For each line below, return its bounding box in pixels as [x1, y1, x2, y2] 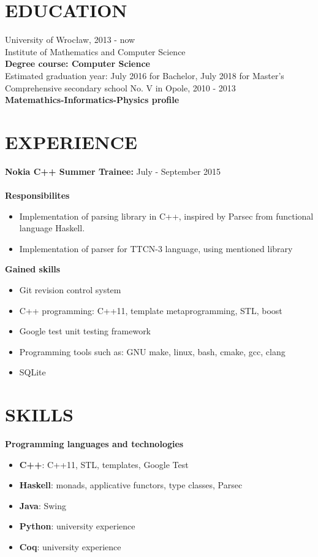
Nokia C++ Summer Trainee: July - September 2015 [5, 164, 221, 177]
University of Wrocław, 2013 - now [5, 33, 135, 46]
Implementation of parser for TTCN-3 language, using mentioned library [19, 242, 293, 255]
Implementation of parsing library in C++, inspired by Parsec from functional [19, 209, 314, 222]
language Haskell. [19, 221, 85, 234]
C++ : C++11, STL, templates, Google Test [19, 458, 189, 471]
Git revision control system [19, 283, 121, 296]
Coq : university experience [19, 540, 121, 553]
